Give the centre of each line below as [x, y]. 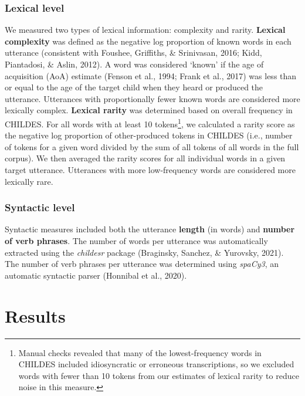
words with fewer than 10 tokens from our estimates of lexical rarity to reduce [159, 375]
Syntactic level [40, 207]
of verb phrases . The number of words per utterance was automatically [136, 241]
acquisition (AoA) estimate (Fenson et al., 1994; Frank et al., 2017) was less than [151, 75]
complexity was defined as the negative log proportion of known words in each [148, 41]
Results [35, 315]
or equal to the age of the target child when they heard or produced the [134, 87]
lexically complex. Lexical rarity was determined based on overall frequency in [149, 110]
